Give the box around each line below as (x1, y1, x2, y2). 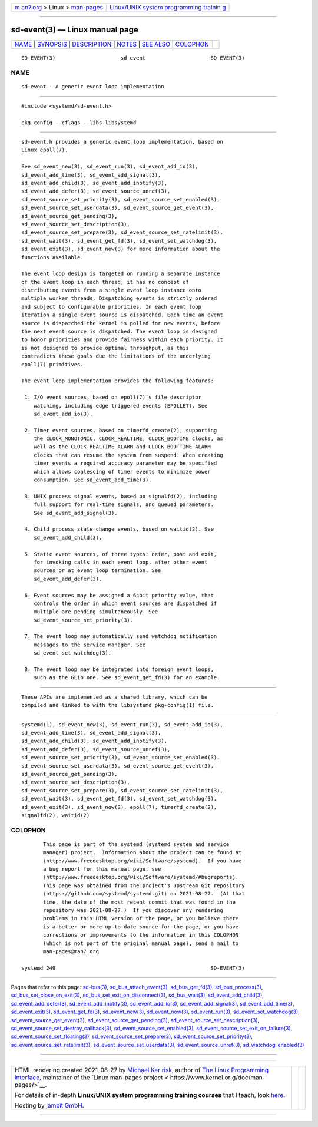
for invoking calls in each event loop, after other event (33, 558, 208, 566)
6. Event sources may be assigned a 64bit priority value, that (24, 592, 214, 599)
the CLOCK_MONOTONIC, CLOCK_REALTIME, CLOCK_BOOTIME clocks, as (33, 435, 223, 442)
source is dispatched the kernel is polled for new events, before (21, 320, 220, 326)
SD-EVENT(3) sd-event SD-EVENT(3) (21, 54, 245, 61)
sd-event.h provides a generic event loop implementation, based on (21, 138, 223, 146)
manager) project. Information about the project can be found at (43, 849, 242, 856)
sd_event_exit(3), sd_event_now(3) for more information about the (21, 246, 220, 253)
